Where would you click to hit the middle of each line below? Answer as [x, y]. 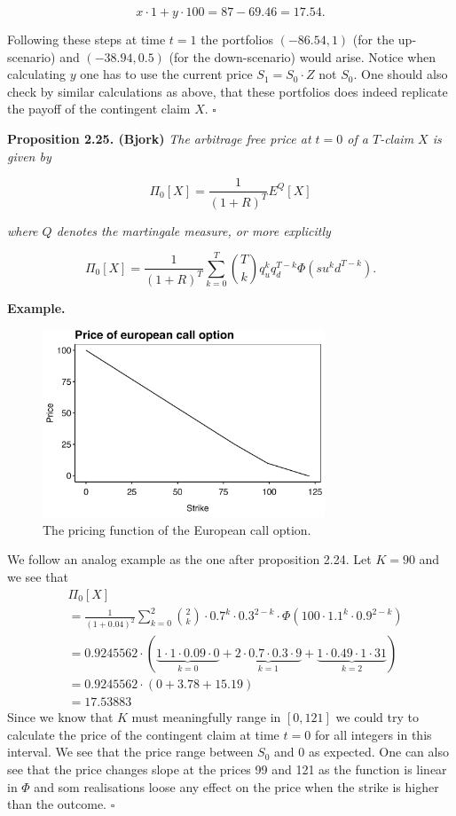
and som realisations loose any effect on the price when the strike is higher [236, 786]
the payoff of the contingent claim [99, 109]
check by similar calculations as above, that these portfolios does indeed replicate [228, 91]
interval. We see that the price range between [130, 752]
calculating [37, 74]
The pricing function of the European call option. [177, 529]
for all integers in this [373, 734]
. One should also [401, 74]
